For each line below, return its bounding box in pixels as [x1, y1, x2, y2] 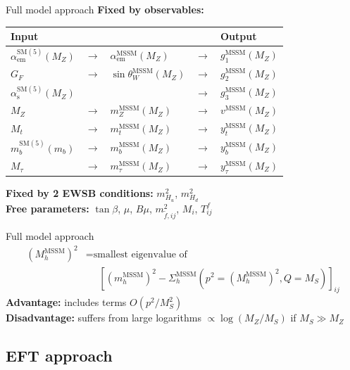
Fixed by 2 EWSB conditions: [6, 186, 154, 200]
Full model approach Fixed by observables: [6, 2, 204, 16]
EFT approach [6, 345, 113, 366]
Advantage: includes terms [6, 295, 127, 310]
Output [220, 29, 257, 44]
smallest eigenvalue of [93, 250, 187, 260]
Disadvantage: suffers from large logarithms [6, 310, 201, 325]
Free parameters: [6, 200, 89, 215]
